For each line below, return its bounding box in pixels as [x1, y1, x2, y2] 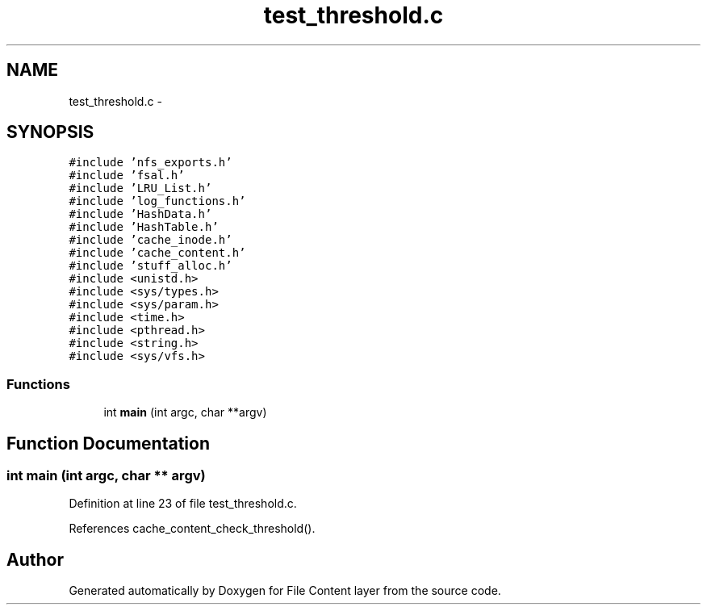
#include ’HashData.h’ [69, 207, 212, 221]
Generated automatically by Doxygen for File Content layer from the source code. [69, 584, 501, 598]
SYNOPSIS [6, 122, 94, 143]
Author [6, 549, 64, 570]
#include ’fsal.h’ [69, 169, 185, 182]
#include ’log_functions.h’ [69, 195, 246, 208]
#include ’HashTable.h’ [69, 220, 219, 234]
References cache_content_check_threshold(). [69, 521, 316, 536]
